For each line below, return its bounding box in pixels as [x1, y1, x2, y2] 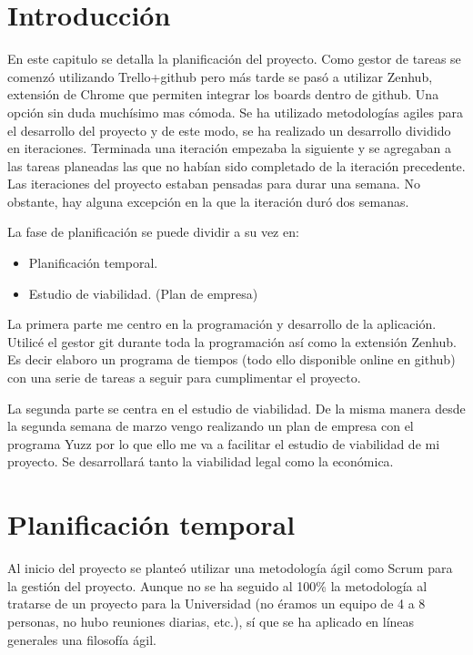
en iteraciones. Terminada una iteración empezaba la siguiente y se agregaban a [7, 138, 452, 158]
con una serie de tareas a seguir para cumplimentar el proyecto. [7, 368, 361, 387]
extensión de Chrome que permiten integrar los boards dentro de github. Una [7, 85, 439, 104]
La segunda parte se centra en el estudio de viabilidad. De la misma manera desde [7, 398, 466, 417]
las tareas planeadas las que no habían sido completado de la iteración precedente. [7, 156, 466, 175]
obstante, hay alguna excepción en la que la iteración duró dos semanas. [7, 191, 409, 210]
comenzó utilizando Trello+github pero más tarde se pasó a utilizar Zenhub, [7, 67, 433, 86]
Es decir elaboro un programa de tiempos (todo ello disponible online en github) [7, 350, 456, 369]
